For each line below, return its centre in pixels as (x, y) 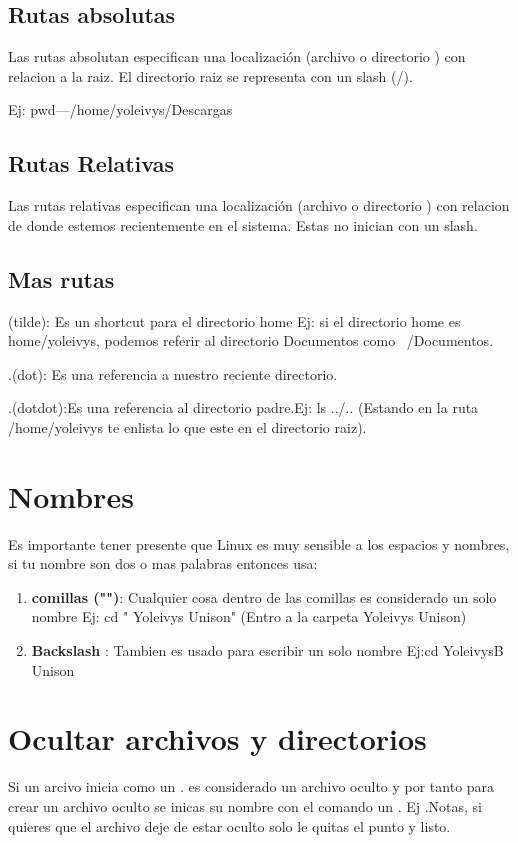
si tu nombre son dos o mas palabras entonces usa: (163, 563)
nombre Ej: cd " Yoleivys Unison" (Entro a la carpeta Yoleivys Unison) (249, 616)
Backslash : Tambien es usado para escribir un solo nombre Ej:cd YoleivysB (267, 650)
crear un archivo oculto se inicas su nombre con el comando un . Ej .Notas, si (245, 805)
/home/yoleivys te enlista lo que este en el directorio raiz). (187, 426)
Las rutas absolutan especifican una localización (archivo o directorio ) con (237, 56)
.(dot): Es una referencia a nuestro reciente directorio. (173, 373)
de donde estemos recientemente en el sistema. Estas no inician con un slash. (243, 224)
